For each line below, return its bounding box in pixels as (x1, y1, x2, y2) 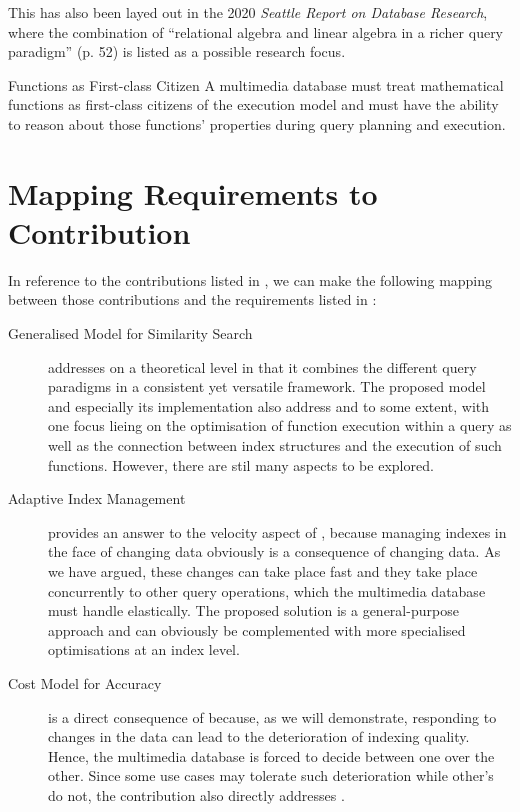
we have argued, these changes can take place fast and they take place (48, 561, 478, 581)
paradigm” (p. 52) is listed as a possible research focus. (8, 41, 346, 62)
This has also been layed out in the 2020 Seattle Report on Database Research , (8, 2, 488, 22)
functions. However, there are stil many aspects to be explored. (48, 454, 434, 475)
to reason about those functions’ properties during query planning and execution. (8, 113, 506, 134)
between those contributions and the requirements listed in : (8, 289, 377, 310)
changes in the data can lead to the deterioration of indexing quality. (48, 726, 470, 747)
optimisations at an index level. (48, 639, 240, 660)
